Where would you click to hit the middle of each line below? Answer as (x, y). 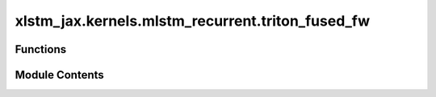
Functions (41, 49)
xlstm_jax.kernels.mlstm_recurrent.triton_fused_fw (193, 21)
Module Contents (59, 75)
